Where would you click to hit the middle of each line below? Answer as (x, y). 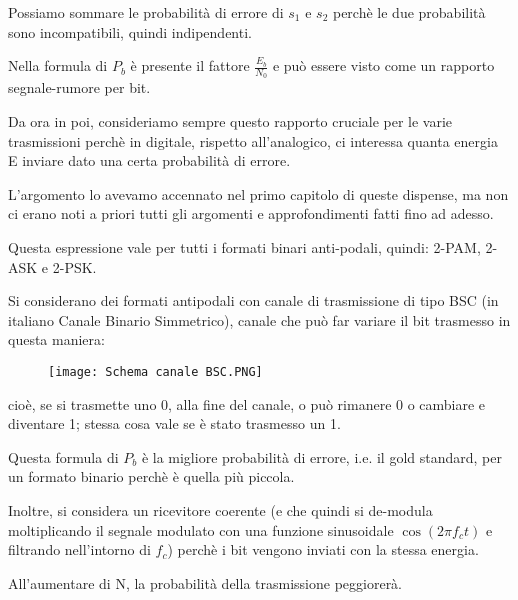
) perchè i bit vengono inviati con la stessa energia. (323, 549)
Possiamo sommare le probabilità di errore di (146, 12)
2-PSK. (74, 266)
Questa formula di (63, 456)
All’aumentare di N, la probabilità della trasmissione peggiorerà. (205, 582)
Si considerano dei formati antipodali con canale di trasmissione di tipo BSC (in (253, 300)
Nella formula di (58, 65)
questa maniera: (56, 339)
